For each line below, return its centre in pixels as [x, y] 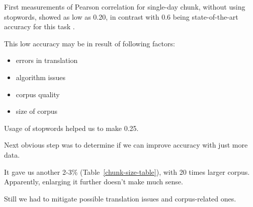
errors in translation [47, 60]
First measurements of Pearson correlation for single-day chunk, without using [125, 7]
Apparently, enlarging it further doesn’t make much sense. [94, 182]
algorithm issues [41, 77]
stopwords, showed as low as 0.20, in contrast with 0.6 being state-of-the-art [121, 16]
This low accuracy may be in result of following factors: [90, 43]
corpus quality [38, 94]
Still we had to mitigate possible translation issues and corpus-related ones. [120, 198]
